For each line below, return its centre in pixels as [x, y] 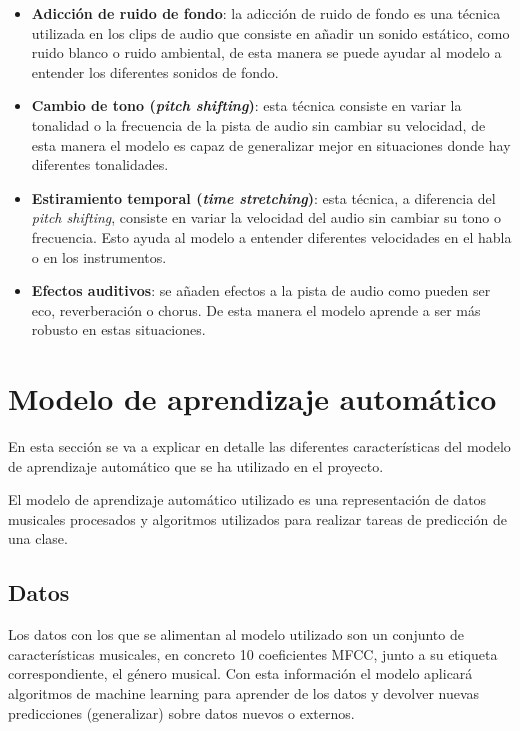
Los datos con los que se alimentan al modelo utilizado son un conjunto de [236, 634]
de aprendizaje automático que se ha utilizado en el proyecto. [196, 465]
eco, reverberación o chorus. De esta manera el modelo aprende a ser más [256, 309]
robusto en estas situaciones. [118, 329]
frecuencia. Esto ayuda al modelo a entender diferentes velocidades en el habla [271, 236]
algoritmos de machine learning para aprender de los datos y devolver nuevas [244, 692]
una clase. [38, 538]
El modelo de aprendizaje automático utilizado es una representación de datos [247, 499]
